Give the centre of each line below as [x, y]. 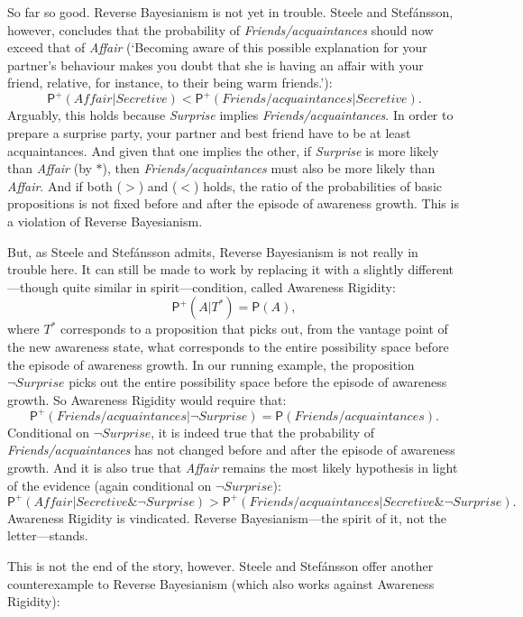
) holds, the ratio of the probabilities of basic [318, 185]
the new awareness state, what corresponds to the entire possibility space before [228, 346]
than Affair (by [50, 168]
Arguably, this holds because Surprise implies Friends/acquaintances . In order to [230, 115]
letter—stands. [48, 535]
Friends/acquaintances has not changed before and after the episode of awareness [231, 450]
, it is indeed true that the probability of [263, 432]
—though [33, 286]
